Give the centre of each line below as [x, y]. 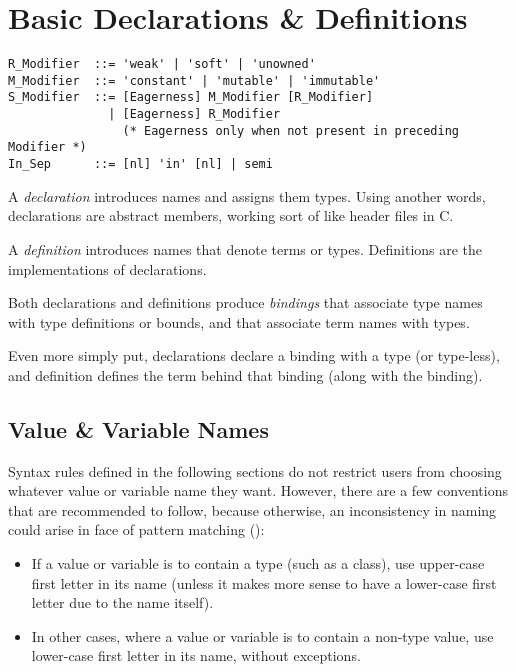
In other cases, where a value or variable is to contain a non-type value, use [262, 635]
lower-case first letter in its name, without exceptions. [196, 655]
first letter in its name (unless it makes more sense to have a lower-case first [264, 582]
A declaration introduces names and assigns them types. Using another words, [247, 195]
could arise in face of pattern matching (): [136, 529]
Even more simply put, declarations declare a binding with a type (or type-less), [254, 355]
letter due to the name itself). [122, 602]
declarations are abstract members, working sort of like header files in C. [231, 215]
